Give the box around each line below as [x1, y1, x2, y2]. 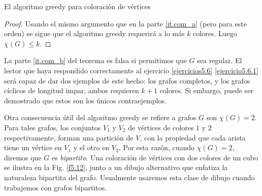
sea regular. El [197, 55, 242, 66]
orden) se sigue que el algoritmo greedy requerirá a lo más [4, 28, 185, 39]
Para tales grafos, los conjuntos [4, 122, 101, 132]
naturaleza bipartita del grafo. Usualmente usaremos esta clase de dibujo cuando [4, 172, 255, 182]
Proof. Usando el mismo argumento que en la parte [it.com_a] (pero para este [4, 18, 247, 29]
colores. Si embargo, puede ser [159, 85, 253, 96]
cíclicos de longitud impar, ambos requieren [4, 85, 139, 96]
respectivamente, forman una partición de [4, 132, 134, 143]
